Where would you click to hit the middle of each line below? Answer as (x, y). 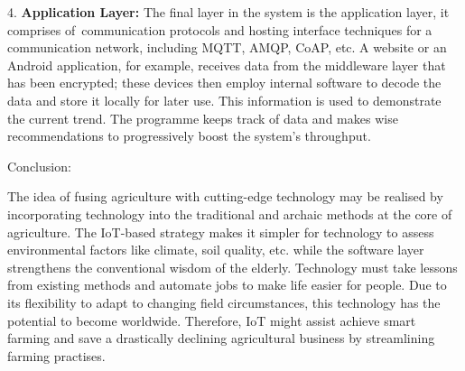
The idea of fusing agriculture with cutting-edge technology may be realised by (225, 196)
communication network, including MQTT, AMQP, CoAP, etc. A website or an (227, 47)
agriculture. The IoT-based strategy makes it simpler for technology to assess (221, 232)
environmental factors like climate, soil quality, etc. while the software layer (216, 250)
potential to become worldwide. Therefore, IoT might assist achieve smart (212, 320)
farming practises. (56, 355)
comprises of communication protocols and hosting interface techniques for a (220, 29)
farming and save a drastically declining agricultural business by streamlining (221, 338)
